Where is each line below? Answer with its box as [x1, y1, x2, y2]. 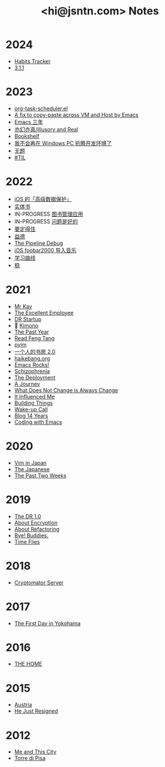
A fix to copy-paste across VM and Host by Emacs [14, 111, 139, 118]
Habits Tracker [14, 57, 51, 65]
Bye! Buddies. [14, 532, 49, 539]
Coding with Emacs [14, 418, 62, 426]
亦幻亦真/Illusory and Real [14, 126, 78, 133]
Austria [14, 701, 32, 708]
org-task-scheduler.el [14, 105, 68, 112]
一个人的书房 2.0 [14, 348, 56, 355]
